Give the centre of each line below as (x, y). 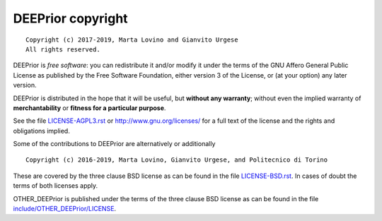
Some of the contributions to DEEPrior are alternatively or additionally (114, 144)
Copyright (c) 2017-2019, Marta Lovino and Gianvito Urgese (132, 40)
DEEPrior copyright (70, 18)
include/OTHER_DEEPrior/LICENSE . (65, 209)
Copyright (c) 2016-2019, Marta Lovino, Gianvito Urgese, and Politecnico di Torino (177, 160)
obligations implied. (41, 131)
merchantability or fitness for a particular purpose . (89, 108)
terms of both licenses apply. (56, 186)
